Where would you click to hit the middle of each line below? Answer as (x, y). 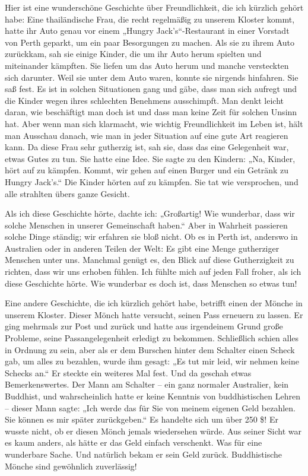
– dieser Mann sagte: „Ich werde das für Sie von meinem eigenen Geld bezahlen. (150, 407)
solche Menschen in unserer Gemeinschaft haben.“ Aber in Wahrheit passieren (146, 225)
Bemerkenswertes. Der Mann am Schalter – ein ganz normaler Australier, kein (147, 384)
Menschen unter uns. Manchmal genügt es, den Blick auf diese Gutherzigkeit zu (150, 260)
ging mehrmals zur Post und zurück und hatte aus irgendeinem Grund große (144, 326)
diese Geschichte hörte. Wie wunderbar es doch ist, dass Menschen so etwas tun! (151, 283)
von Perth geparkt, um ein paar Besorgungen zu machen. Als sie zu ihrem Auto (150, 42)
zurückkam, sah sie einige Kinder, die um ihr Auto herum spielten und (133, 54)
